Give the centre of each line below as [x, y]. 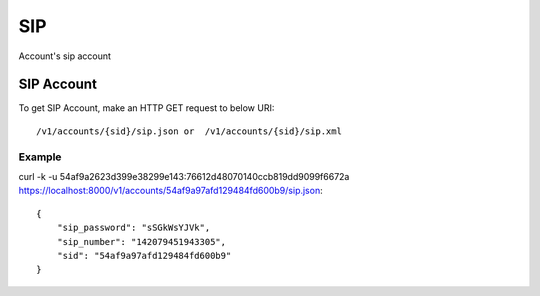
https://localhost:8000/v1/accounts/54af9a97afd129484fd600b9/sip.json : [171, 191]
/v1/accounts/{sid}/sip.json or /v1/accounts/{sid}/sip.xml [189, 131]
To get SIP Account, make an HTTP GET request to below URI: [146, 108]
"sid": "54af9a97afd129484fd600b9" [144, 255]
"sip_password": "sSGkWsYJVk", [133, 228]
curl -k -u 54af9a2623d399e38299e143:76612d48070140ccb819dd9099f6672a [184, 176]
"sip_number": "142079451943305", [141, 241]
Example [40, 157]
